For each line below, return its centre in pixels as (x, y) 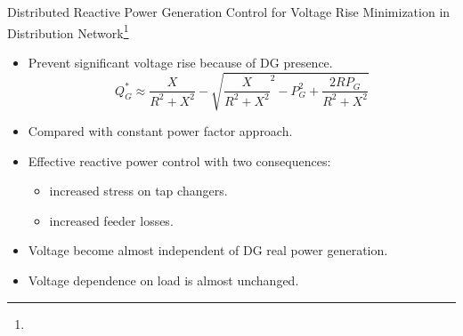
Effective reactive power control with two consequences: (179, 160)
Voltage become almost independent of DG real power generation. (208, 250)
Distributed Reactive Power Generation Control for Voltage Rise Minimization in (229, 12)
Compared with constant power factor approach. (160, 130)
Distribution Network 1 (68, 31)
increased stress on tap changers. (138, 191)
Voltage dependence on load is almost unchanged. (163, 280)
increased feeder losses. (111, 220)
